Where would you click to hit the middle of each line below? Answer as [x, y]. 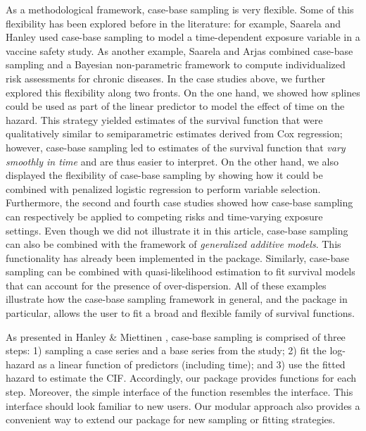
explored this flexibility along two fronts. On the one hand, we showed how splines [183, 92]
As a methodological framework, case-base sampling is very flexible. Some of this [180, 9]
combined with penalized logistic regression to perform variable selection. [163, 188]
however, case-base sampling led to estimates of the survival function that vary [176, 147]
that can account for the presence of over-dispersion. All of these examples [166, 285]
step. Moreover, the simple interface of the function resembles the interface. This [179, 392]
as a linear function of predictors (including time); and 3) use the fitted [191, 364]
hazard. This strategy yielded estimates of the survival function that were [164, 119]
